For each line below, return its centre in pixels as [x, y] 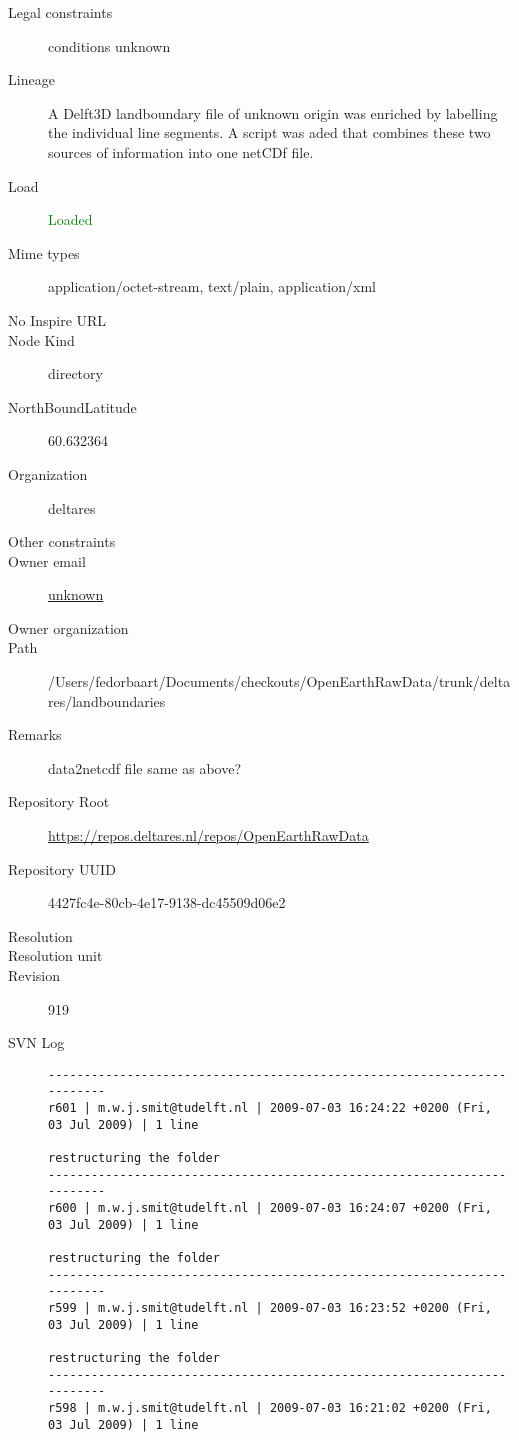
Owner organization [68, 627]
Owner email [47, 560]
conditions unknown [109, 45]
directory [75, 373]
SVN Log [36, 1042]
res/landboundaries [107, 700]
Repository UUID [62, 868]
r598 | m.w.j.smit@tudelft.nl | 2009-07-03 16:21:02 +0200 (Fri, [270, 1407]
